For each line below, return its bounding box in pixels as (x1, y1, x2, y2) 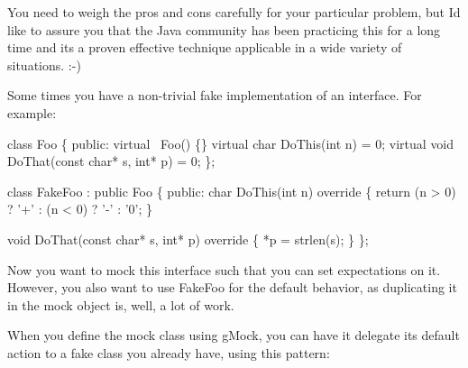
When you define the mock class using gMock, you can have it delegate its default (7, 326, 460, 345)
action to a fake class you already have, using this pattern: (7, 343, 330, 362)
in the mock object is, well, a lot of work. (7, 295, 234, 314)
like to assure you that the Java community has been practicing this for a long (7, 20, 441, 39)
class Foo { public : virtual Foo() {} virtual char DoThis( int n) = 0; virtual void (7, 133, 454, 152)
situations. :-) (7, 55, 81, 74)
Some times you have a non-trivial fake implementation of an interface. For (7, 86, 422, 105)
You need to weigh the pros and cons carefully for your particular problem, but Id (7, 3, 461, 21)
